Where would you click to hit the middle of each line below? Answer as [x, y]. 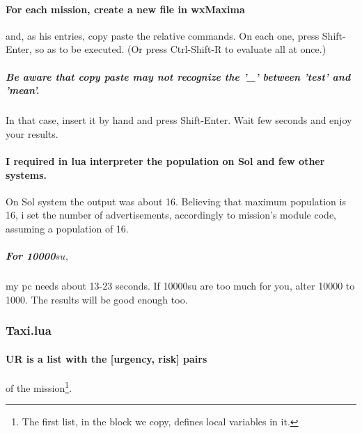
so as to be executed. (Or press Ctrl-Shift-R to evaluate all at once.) [181, 49]
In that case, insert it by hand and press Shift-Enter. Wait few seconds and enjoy [179, 120]
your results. [32, 133]
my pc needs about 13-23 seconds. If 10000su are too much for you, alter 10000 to [180, 286]
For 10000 [31, 256]
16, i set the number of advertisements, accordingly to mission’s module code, [171, 215]
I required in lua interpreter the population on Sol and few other [165, 160]
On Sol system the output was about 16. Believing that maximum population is [176, 201]
